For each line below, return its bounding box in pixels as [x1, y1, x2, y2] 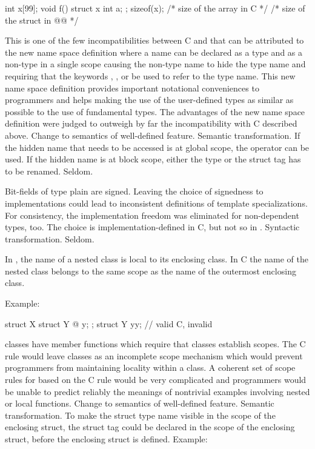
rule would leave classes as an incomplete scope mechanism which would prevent [5, 349, 303, 362]
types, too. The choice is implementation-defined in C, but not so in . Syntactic [5, 221, 300, 233]
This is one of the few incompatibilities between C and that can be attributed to [5, 34, 304, 47]
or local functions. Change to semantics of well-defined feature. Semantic [5, 397, 274, 410]
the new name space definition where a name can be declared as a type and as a [5, 45, 303, 58]
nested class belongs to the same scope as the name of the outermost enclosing [5, 264, 296, 277]
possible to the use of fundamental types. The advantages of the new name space [5, 105, 305, 118]
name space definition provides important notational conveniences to [5, 81, 259, 94]
